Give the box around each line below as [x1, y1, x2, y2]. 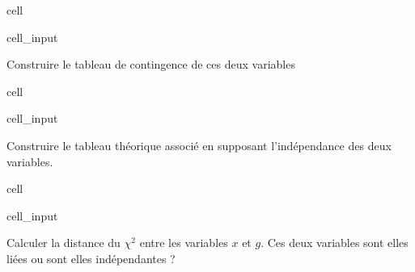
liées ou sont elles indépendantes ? [6, 249, 176, 266]
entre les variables [139, 234, 228, 251]
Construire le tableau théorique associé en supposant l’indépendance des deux [6, 136, 392, 153]
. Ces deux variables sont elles [260, 234, 409, 251]
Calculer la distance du [6, 234, 121, 251]
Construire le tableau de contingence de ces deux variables [6, 56, 295, 73]
